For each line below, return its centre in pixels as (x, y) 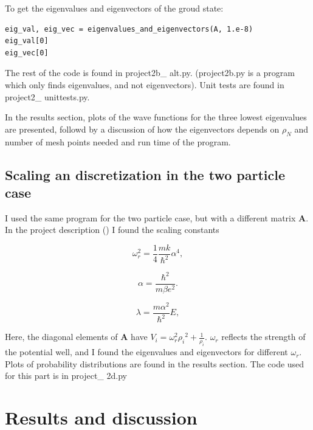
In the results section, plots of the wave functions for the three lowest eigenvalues (156, 117)
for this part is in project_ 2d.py (66, 376)
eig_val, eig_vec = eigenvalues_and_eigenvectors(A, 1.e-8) (129, 29)
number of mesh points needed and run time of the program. (118, 141)
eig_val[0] (27, 41)
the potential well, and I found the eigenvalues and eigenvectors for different (146, 352)
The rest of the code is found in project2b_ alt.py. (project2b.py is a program (150, 73)
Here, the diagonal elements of (61, 337)
